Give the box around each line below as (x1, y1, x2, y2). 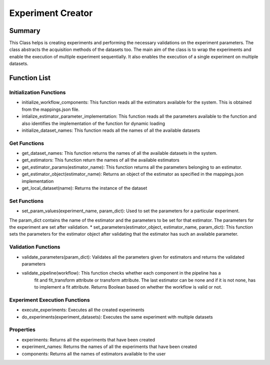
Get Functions (9, 140, 44, 147)
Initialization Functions (9, 89, 66, 96)
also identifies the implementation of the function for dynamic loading (21, 120, 165, 126)
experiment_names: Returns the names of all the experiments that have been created (21, 344, 197, 350)
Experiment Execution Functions (9, 296, 90, 303)
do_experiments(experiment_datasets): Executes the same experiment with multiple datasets (21, 314, 213, 320)
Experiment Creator (9, 7, 93, 18)
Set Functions (9, 197, 44, 204)
